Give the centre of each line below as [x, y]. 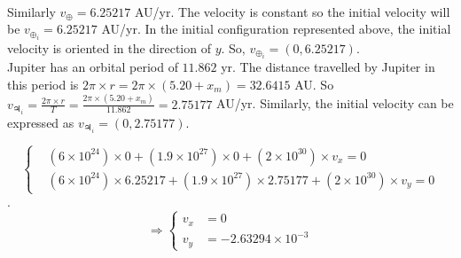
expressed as [41, 122]
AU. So [314, 84]
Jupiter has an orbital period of [93, 66]
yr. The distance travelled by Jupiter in [328, 66]
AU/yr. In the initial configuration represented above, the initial [276, 29]
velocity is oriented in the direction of [109, 47]
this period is [43, 84]
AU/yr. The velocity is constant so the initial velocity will [292, 11]
